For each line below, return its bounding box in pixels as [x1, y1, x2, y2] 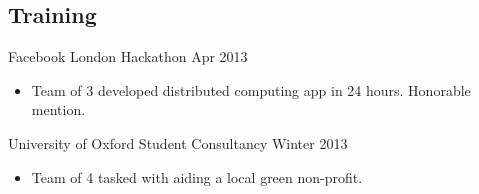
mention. [31, 99, 86, 120]
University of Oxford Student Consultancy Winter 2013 [8, 132, 348, 153]
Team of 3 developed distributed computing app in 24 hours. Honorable [31, 79, 471, 100]
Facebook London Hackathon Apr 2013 [8, 46, 248, 67]
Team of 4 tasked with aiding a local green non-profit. [31, 166, 363, 187]
